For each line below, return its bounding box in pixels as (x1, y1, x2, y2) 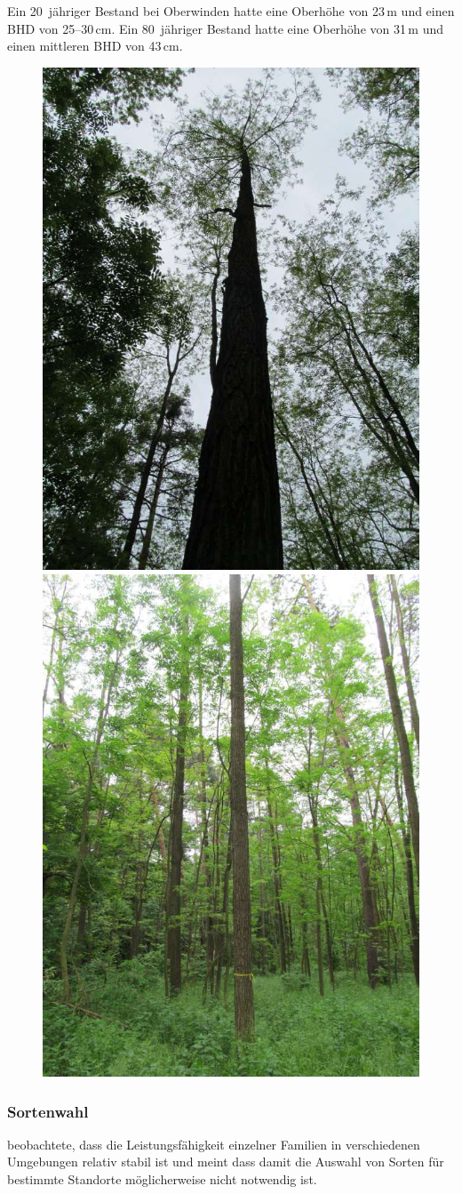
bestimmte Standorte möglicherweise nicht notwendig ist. (7, 1170, 317, 1189)
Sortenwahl (7, 1100, 89, 1122)
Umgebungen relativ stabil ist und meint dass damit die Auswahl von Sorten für (7, 1152, 444, 1171)
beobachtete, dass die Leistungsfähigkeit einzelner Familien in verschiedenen (7, 1134, 420, 1153)
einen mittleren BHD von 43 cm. (7, 36, 183, 55)
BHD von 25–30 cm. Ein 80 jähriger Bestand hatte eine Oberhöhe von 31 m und (7, 19, 443, 37)
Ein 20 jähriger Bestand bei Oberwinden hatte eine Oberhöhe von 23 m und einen (7, 2, 455, 20)
